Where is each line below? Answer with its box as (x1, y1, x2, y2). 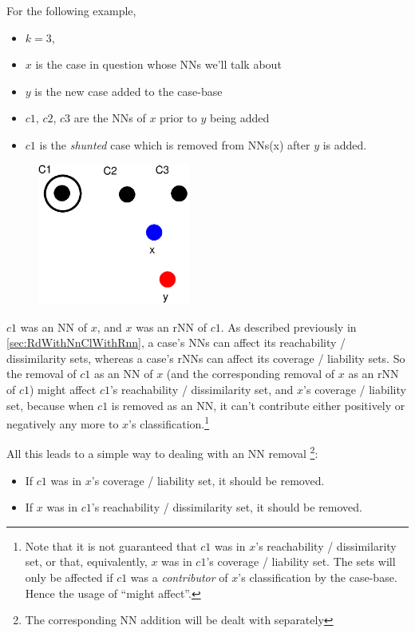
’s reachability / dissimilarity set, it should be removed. (91, 499, 362, 516)
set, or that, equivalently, (25, 553, 148, 570)
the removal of (6, 365, 77, 382)
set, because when (6, 396, 94, 413)
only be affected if (25, 569, 113, 586)
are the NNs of (73, 109, 146, 126)
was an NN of (20, 318, 88, 335)
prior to (160, 109, 197, 126)
